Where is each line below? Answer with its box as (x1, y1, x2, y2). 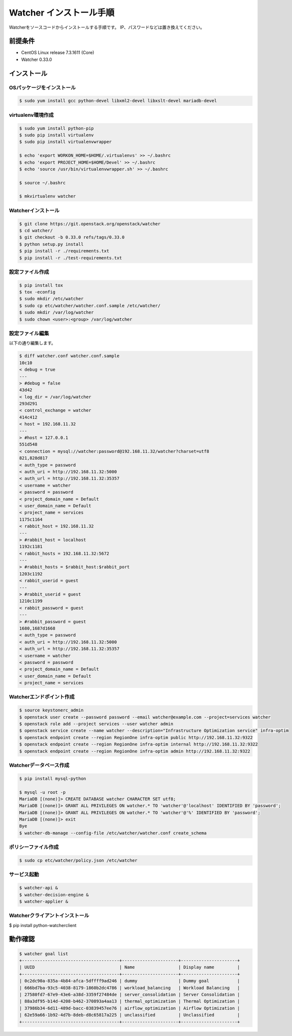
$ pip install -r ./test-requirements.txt (19, 255, 122, 260)
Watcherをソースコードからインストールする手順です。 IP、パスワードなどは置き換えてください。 (9, 24, 205, 30)
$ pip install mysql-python (19, 776, 86, 781)
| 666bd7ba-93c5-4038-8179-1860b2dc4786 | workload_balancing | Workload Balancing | (19, 985, 240, 990)
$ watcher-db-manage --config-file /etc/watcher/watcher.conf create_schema (19, 830, 207, 836)
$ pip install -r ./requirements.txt (19, 248, 109, 254)
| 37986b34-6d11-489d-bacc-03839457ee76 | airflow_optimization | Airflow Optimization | (19, 1005, 240, 1011)
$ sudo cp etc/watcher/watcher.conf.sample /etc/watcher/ (19, 303, 161, 309)
